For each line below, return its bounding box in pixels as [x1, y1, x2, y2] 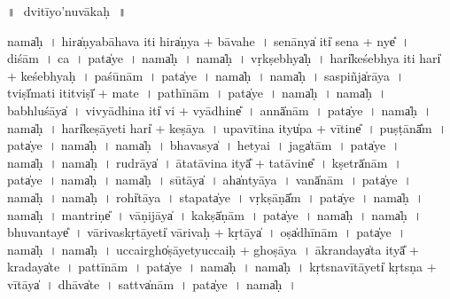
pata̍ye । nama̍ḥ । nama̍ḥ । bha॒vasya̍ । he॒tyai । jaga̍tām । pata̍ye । [7, 136, 400, 154]
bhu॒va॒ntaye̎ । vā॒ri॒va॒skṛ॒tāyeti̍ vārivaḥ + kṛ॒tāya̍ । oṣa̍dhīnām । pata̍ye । [7, 223, 407, 241]
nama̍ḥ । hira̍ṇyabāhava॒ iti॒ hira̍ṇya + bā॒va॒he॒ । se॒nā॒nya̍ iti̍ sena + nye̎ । [7, 31, 410, 50]
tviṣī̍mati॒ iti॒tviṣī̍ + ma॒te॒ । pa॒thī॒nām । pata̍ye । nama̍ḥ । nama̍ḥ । [7, 83, 387, 102]
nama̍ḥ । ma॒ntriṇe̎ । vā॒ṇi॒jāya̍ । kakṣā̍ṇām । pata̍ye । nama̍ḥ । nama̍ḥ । [7, 205, 423, 224]
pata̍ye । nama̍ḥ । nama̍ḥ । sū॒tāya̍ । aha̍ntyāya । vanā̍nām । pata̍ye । [7, 170, 412, 189]
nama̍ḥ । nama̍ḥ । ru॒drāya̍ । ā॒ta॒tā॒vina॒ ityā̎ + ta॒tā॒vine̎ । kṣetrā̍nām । [7, 153, 402, 171]
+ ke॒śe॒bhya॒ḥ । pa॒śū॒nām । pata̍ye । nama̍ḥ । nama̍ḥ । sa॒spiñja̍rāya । [7, 66, 405, 84]
